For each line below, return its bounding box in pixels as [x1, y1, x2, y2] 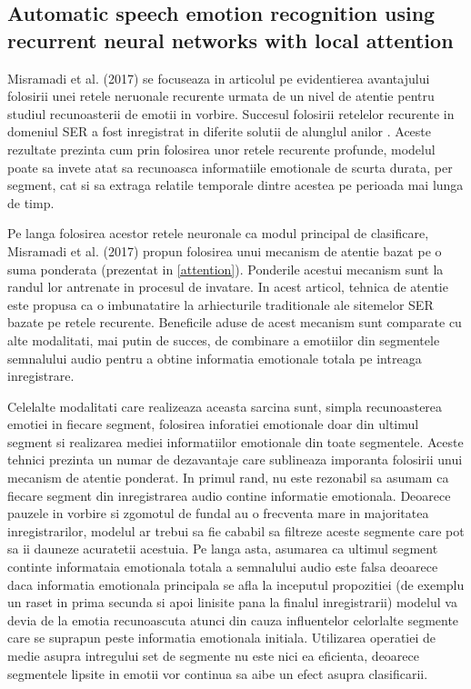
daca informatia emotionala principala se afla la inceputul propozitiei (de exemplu [7, 574, 465, 594]
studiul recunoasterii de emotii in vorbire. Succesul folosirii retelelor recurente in [7, 104, 455, 123]
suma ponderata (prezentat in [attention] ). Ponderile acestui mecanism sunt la [7, 259, 444, 278]
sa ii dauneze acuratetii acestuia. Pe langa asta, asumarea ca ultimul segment [7, 539, 438, 558]
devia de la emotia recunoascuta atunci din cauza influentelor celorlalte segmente [7, 610, 459, 629]
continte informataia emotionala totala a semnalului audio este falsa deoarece [7, 557, 438, 576]
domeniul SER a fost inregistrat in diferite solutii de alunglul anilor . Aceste [7, 122, 432, 141]
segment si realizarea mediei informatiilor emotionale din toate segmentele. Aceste [7, 432, 464, 451]
